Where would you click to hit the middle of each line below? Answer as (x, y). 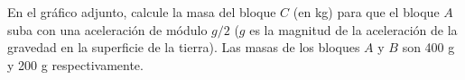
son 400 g (428, 47)
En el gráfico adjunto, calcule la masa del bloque (142, 12)
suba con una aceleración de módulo (107, 29)
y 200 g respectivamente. (75, 64)
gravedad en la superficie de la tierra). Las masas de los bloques (184, 47)
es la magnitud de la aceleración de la (353, 29)
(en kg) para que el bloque (366, 12)
